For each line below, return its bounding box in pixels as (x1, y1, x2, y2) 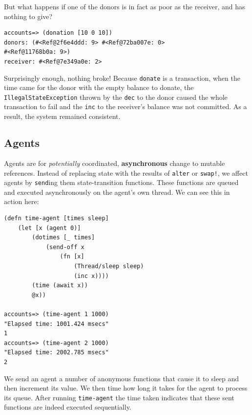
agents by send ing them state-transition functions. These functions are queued (4, 177, 239, 187)
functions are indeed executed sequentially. (4, 402, 131, 412)
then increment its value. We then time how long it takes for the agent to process (4, 383, 248, 393)
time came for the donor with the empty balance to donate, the (4, 82, 194, 92)
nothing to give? (4, 11, 53, 21)
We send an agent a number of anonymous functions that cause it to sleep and (4, 373, 239, 383)
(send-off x (45, 243, 84, 251)
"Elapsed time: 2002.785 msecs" (4, 349, 109, 356)
